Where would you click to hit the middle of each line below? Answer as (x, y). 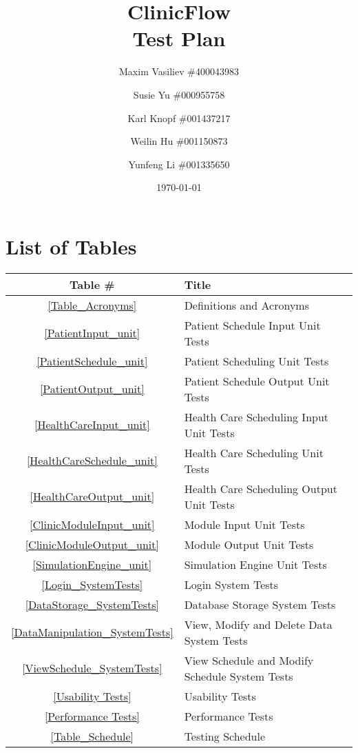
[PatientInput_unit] (92, 333)
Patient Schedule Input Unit (252, 325)
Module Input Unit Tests (244, 524)
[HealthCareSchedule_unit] (92, 461)
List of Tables (71, 246)
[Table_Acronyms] (92, 305)
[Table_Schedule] (92, 736)
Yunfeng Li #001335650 (179, 164)
